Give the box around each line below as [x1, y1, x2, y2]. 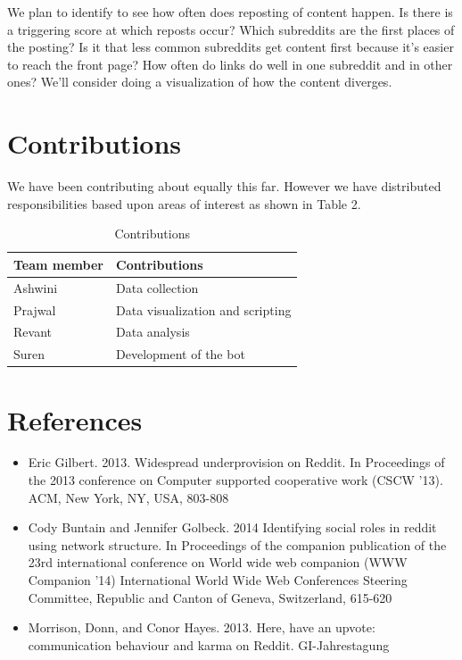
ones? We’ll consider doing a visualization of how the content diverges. [7, 72, 392, 91]
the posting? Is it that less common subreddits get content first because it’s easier [7, 38, 454, 56]
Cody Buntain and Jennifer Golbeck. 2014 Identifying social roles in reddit [28, 518, 437, 537]
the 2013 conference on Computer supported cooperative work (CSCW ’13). [28, 471, 443, 489]
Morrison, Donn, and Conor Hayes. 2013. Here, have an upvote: [28, 618, 375, 637]
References [7, 401, 143, 438]
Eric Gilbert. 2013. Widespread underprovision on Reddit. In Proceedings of [28, 453, 445, 472]
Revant [13, 322, 52, 341]
